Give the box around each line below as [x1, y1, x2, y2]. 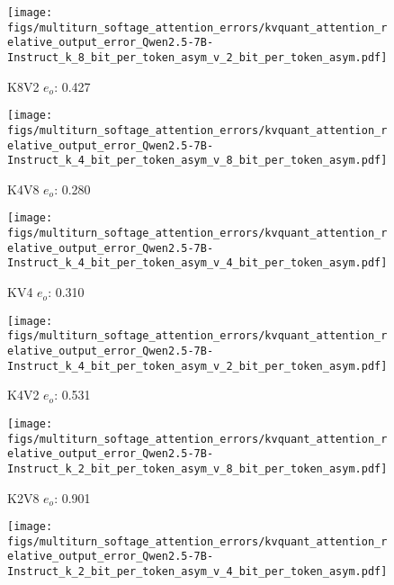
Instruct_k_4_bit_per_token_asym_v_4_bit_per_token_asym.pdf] [7, 256, 388, 270]
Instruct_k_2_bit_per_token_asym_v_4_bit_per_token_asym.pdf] [7, 565, 388, 579]
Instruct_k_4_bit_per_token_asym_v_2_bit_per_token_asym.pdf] [7, 359, 388, 373]
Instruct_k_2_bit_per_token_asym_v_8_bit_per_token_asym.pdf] [7, 462, 388, 475]
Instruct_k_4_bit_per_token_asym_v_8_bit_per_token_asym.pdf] [7, 154, 388, 167]
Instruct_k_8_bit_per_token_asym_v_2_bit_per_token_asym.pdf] [7, 50, 388, 64]
